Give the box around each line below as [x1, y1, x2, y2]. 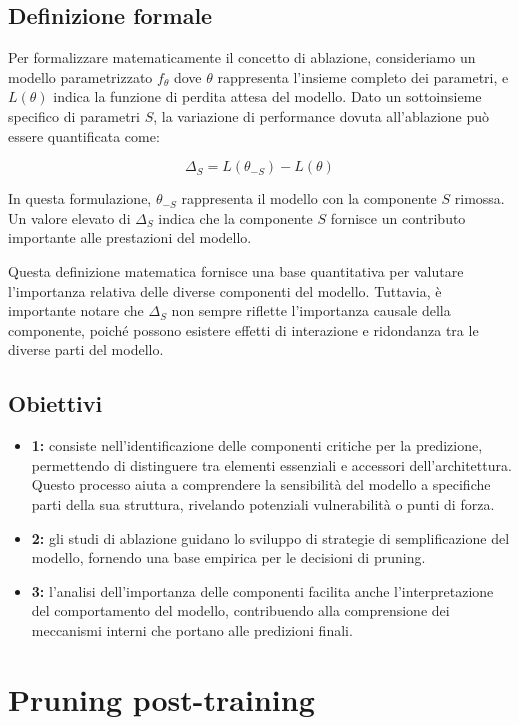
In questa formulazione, [8, 188, 152, 209]
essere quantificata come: [8, 125, 160, 146]
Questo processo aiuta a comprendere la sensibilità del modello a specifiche [31, 474, 491, 495]
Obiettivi [8, 388, 103, 419]
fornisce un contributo [330, 207, 466, 228]
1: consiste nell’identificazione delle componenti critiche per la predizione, [31, 435, 483, 456]
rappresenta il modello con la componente [181, 188, 437, 209]
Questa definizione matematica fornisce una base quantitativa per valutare [8, 260, 464, 281]
